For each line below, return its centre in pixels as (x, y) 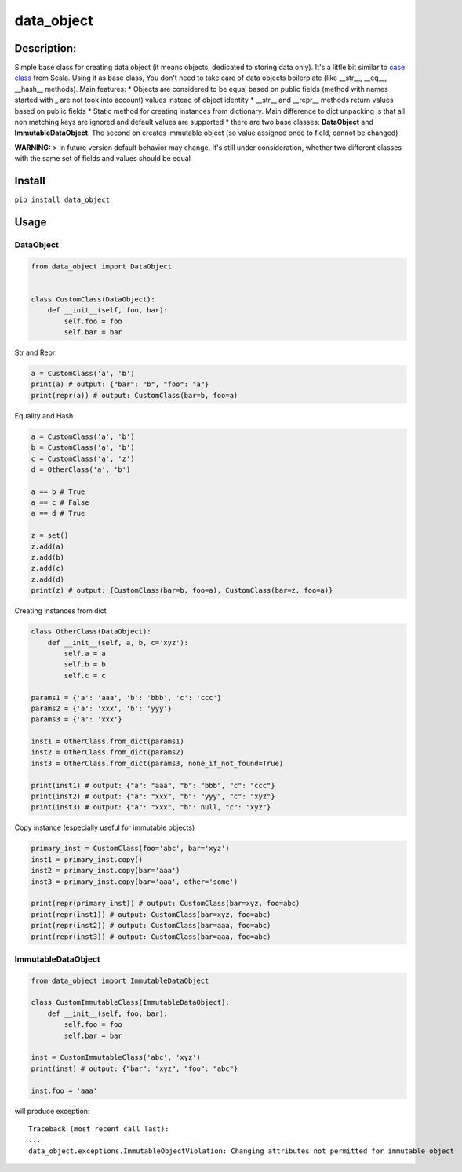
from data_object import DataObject (102, 266)
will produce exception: (52, 1111)
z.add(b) (48, 558)
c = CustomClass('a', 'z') (83, 458)
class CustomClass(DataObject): (93, 299)
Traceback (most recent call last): (99, 1129)
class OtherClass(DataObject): (91, 632)
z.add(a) (48, 546)
